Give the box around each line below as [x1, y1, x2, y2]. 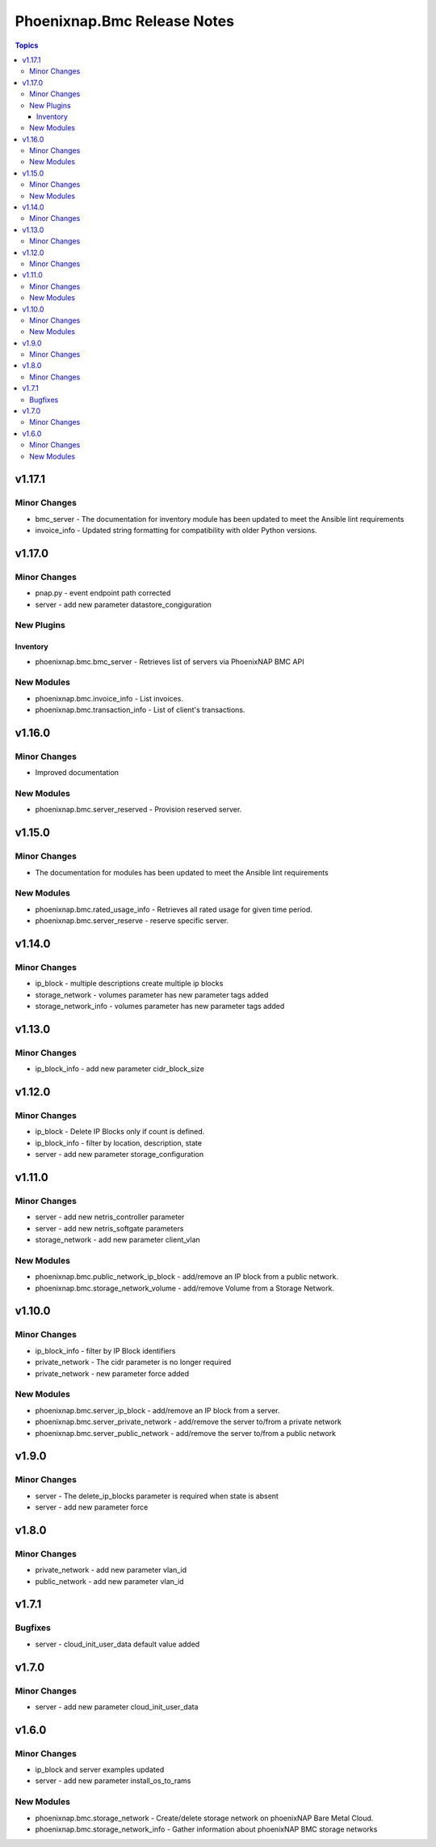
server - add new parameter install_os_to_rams [35, 1776, 191, 1786]
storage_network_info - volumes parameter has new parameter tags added [35, 1002, 285, 1011]
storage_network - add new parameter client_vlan [35, 1235, 201, 1245]
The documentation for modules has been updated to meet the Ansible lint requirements [35, 867, 329, 877]
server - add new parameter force [35, 1502, 149, 1512]
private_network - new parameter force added [35, 1368, 190, 1379]
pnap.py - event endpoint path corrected [35, 588, 171, 598]
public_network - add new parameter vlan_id [35, 1576, 185, 1586]
